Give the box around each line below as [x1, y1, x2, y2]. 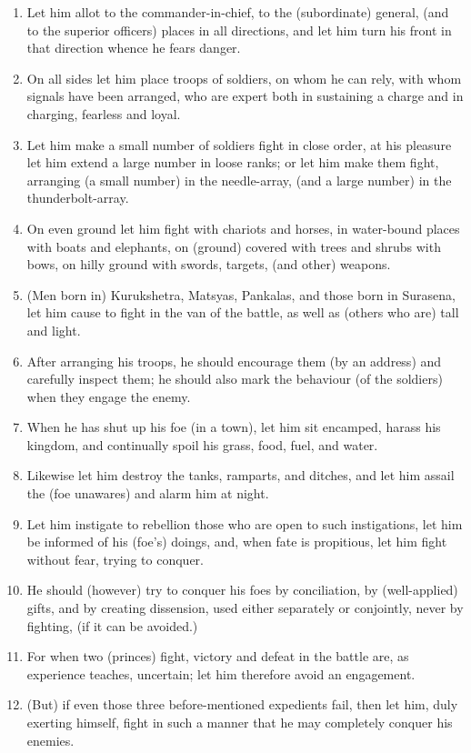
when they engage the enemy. [26, 387, 191, 406]
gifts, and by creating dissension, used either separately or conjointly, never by [26, 598, 464, 617]
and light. [26, 320, 81, 339]
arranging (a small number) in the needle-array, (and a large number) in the [26, 170, 452, 189]
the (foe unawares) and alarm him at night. [26, 484, 269, 503]
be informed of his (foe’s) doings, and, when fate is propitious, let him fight [26, 532, 447, 551]
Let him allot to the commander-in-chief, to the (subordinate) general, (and [26, 3, 449, 21]
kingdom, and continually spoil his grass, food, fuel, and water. [26, 435, 378, 454]
